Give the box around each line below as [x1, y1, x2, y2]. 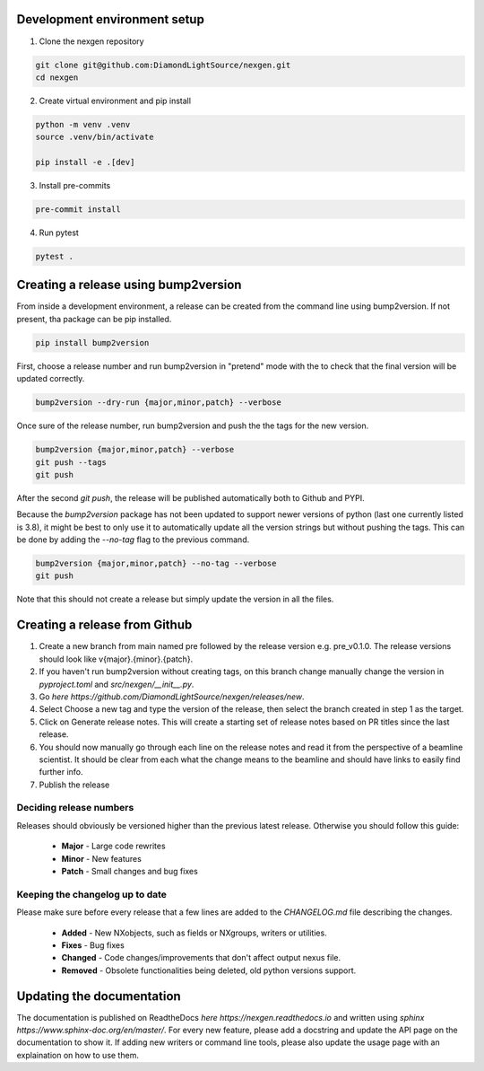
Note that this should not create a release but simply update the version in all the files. [16, 593, 334, 605]
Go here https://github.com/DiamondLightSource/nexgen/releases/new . [39, 691, 305, 702]
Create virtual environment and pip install [39, 95, 192, 106]
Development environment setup [16, 12, 205, 27]
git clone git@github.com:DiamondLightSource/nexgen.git [35, 59, 291, 70]
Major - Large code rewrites [61, 840, 166, 852]
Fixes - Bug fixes [61, 939, 125, 951]
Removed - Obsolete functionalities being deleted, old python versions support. [61, 965, 357, 976]
